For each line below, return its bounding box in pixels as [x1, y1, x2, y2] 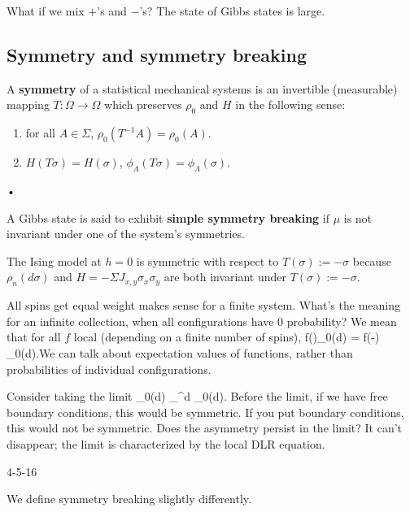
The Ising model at [7, 252, 102, 269]
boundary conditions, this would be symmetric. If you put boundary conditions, [7, 403, 404, 420]
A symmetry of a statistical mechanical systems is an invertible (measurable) [7, 80, 398, 97]
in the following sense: [235, 96, 346, 113]
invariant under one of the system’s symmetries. [7, 225, 245, 242]
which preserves [104, 96, 182, 113]
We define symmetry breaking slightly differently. [7, 490, 251, 507]
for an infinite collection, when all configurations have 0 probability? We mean [7, 312, 397, 329]
